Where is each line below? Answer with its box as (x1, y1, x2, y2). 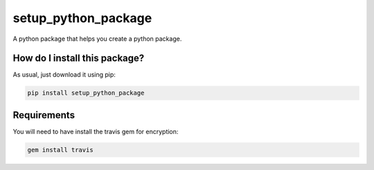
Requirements (12, 109, 75, 121)
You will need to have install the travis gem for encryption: (12, 127, 179, 135)
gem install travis (27, 146, 93, 153)
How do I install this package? (12, 53, 145, 64)
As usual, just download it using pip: (12, 70, 116, 79)
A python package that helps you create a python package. (12, 35, 182, 43)
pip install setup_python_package (27, 89, 145, 97)
